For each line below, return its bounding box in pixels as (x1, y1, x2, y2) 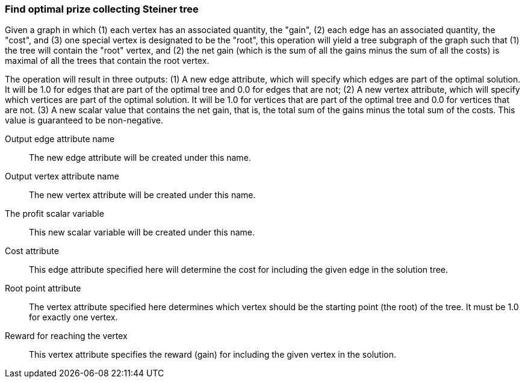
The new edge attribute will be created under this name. (29, 152, 251, 163)
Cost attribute (5, 246, 59, 257)
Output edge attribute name (5, 134, 115, 145)
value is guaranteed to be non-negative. (5, 115, 164, 126)
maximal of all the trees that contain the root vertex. (5, 55, 210, 66)
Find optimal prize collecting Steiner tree (5, 3, 199, 15)
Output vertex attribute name (5, 171, 119, 182)
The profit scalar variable (5, 208, 104, 219)
